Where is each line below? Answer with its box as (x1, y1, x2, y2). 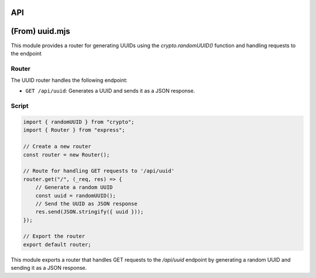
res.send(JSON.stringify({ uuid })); (35, 208, 144, 216)
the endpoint (11, 50, 42, 57)
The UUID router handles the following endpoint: (11, 77, 128, 84)
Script (11, 102, 29, 110)
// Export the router (23, 233, 85, 239)
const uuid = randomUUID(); (35, 192, 116, 199)
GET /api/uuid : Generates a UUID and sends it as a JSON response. (25, 88, 195, 95)
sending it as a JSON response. (11, 265, 87, 272)
